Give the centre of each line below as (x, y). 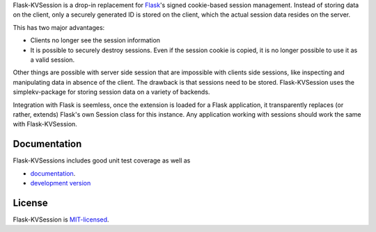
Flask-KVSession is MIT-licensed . (61, 219)
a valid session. (53, 60)
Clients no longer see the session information (95, 40)
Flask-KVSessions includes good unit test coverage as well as (102, 160)
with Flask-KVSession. (45, 124)
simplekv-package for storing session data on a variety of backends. (111, 92)
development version (61, 183)
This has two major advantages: (59, 27)
